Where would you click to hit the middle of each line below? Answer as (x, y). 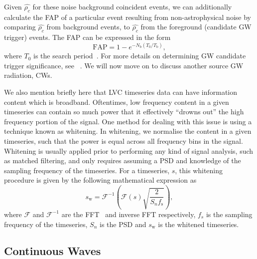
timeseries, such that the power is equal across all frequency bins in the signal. (124, 141)
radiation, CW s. (28, 75)
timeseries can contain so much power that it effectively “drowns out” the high (124, 112)
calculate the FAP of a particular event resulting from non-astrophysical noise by (128, 17)
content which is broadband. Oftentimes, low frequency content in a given (117, 102)
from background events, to (88, 27)
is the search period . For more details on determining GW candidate (140, 56)
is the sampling (229, 214)
